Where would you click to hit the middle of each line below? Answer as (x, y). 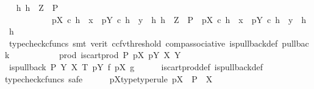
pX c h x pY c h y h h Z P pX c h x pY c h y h (179, 19)
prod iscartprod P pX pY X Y (120, 55)
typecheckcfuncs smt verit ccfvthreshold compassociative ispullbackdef (143, 43)
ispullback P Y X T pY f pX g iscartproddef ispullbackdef (136, 66)
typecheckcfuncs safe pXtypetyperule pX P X (109, 78)
